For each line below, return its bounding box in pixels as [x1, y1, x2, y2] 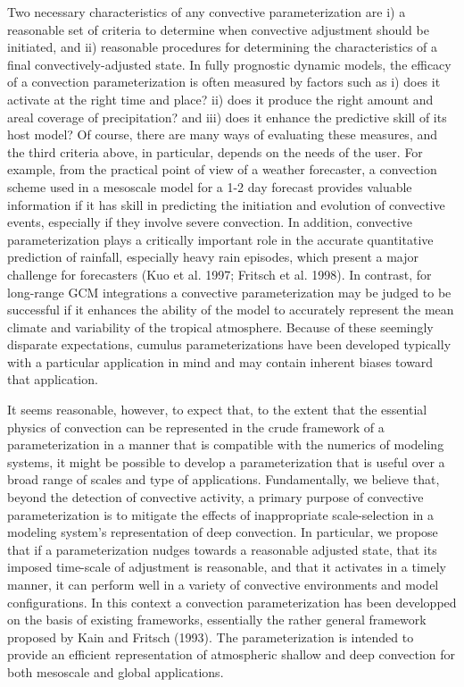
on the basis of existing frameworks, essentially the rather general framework [7, 610, 427, 629]
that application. [7, 370, 98, 389]
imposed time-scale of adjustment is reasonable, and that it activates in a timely [7, 557, 447, 576]
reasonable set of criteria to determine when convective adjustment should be [7, 20, 429, 38]
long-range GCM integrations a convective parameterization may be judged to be [7, 282, 452, 301]
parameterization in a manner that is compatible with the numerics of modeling [7, 435, 444, 454]
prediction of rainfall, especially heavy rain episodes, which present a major [7, 247, 418, 266]
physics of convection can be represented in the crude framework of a [7, 417, 385, 436]
